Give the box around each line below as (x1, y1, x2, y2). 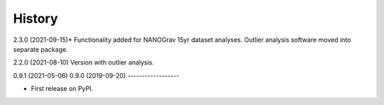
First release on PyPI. (31, 84, 94, 93)
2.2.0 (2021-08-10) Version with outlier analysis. (13, 58, 154, 67)
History (13, 11, 58, 26)
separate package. (13, 45, 68, 53)
